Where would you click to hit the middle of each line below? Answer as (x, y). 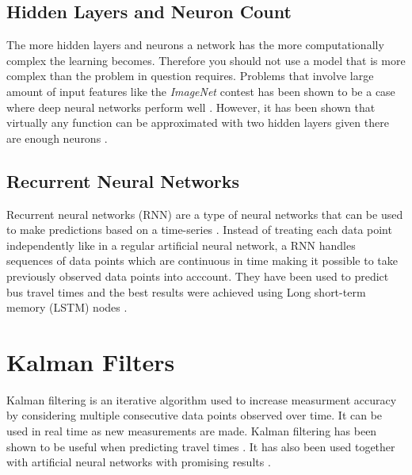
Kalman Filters (91, 361)
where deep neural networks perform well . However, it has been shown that (191, 107)
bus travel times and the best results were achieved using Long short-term (186, 291)
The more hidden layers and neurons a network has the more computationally (195, 45)
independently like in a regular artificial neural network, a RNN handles (181, 245)
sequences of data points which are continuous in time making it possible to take (202, 260)
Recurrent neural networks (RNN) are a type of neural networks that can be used (205, 214)
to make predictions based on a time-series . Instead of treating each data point (199, 230)
